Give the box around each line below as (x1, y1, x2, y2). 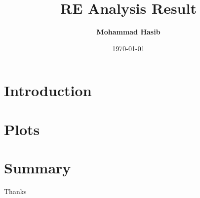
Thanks (4, 186, 27, 196)
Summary (4, 158, 71, 178)
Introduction (4, 80, 92, 100)
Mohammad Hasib (96, 27, 160, 37)
